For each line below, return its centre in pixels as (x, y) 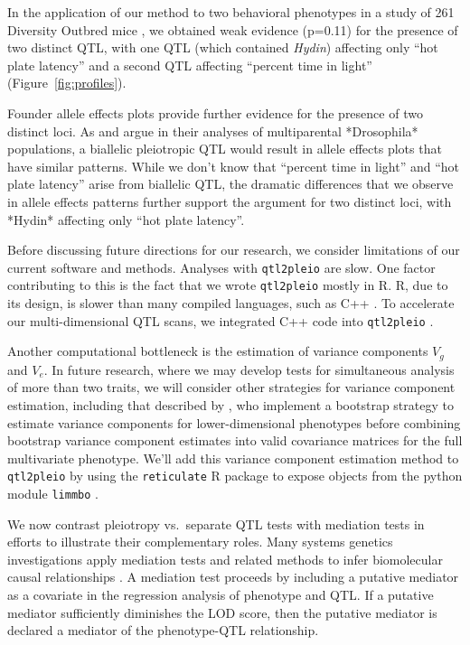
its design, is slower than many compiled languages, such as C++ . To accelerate (231, 303)
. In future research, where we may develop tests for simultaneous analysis (249, 369)
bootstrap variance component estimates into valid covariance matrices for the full (235, 440)
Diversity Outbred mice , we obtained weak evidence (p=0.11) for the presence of (233, 29)
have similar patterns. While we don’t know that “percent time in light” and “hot (233, 166)
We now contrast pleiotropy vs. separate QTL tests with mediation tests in (216, 523)
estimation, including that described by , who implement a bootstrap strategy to (230, 404)
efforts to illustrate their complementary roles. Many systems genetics (200, 542)
